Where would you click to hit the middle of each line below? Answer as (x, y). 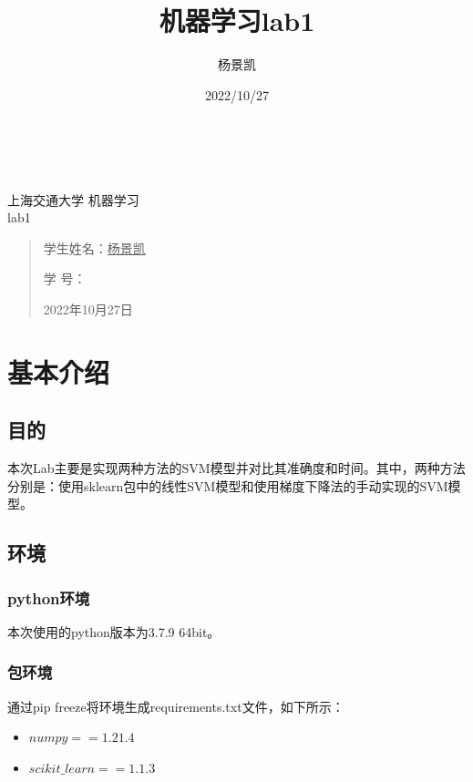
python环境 (49, 597)
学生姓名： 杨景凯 (94, 247)
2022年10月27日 (88, 309)
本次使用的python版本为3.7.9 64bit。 (114, 631)
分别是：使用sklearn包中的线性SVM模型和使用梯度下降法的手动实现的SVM (228, 485)
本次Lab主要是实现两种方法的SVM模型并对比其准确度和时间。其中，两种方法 (236, 468)
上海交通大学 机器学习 (73, 199)
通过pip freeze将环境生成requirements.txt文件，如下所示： (176, 706)
